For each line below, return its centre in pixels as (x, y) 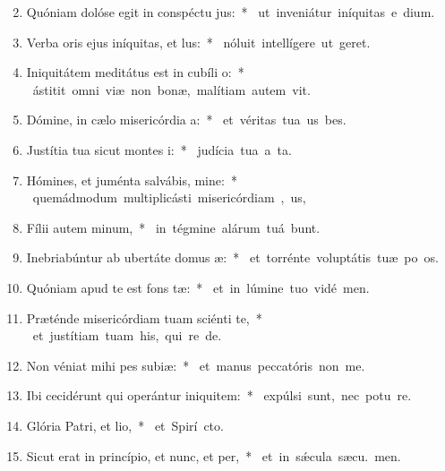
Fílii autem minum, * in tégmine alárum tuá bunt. (173, 227)
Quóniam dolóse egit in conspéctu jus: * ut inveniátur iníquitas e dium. (231, 12)
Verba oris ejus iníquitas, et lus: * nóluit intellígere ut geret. (198, 42)
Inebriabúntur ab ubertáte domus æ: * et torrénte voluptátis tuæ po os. (232, 257)
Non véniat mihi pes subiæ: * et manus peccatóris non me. (196, 365)
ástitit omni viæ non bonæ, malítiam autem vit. (171, 89)
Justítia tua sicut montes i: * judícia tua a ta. (159, 149)
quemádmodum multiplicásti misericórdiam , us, (169, 197)
